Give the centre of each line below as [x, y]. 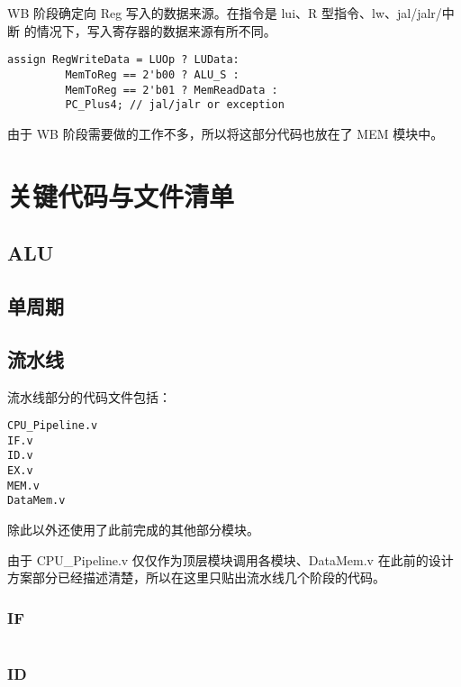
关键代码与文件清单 [121, 195]
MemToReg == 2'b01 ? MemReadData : [172, 90]
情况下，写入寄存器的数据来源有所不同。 [156, 30]
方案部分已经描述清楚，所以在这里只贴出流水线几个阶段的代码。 [196, 577]
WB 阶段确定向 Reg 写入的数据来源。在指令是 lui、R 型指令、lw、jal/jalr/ [225, 13]
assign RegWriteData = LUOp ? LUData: [123, 60]
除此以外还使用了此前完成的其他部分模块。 [133, 530]
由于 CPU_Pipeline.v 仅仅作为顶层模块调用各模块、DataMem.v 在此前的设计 [230, 559]
